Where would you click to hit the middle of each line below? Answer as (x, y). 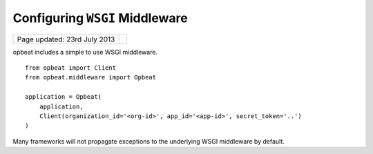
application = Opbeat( (64, 97)
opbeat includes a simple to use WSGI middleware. (85, 52)
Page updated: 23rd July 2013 (66, 39)
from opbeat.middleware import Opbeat (91, 77)
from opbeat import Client (71, 68)
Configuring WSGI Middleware (100, 18)
